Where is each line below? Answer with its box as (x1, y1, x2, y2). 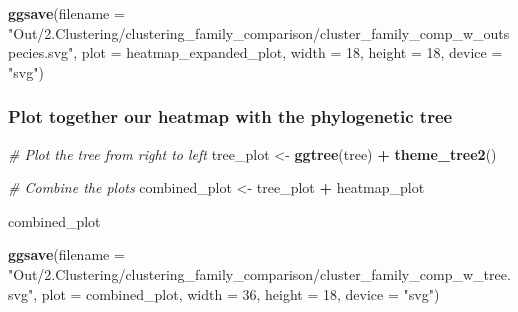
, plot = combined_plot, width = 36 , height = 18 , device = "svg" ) (33, 283, 440, 304)
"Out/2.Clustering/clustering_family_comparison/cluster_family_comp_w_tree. (8, 263, 511, 284)
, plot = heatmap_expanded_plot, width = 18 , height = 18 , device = (73, 42, 503, 63)
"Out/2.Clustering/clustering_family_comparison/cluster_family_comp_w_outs (8, 22, 510, 43)
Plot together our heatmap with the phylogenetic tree (8, 104, 453, 129)
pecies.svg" (8, 42, 74, 63)
